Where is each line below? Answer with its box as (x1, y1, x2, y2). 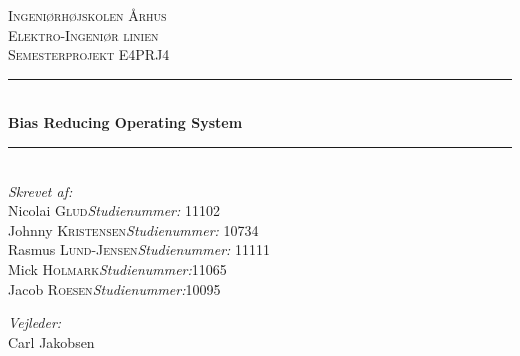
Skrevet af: (8, 180, 73, 201)
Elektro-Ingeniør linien (8, 24, 159, 45)
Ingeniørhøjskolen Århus (8, 5, 167, 25)
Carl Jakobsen (8, 331, 95, 352)
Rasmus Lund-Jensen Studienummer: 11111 (8, 239, 271, 260)
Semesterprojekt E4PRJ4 (8, 44, 170, 65)
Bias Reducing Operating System (8, 112, 243, 133)
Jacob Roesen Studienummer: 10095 (8, 278, 221, 299)
